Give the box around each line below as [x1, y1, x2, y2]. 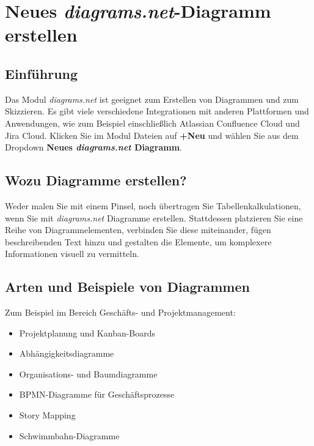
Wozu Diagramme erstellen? [5, 171, 187, 190]
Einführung [5, 64, 78, 83]
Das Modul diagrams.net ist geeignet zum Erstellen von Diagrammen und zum [5, 92, 299, 105]
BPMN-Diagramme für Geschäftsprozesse [19, 388, 175, 401]
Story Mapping [19, 409, 76, 422]
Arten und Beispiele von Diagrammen [5, 277, 250, 296]
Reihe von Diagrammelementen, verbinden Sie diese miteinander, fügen [5, 223, 271, 236]
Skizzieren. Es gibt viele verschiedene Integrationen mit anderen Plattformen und [5, 105, 309, 117]
